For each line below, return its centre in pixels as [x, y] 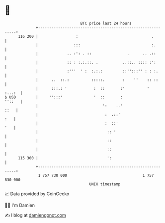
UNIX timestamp [105, 184]
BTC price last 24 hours [106, 23]
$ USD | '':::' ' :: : [64, 97]
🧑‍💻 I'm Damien [20, 205]
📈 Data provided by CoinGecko [37, 194]
